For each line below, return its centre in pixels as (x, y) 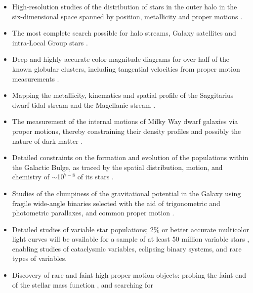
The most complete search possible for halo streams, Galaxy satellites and (124, 33)
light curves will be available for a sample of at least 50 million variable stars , (131, 239)
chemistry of (31, 177)
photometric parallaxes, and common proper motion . (93, 213)
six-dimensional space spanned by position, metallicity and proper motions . (127, 16)
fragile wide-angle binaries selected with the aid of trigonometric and (116, 203)
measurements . (36, 78)
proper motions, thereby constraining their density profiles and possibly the (126, 131)
